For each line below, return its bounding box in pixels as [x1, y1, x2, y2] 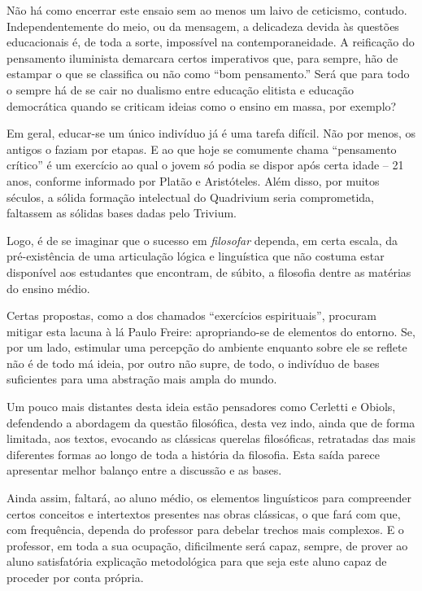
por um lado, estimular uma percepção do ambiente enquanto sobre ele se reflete [7, 339, 407, 356]
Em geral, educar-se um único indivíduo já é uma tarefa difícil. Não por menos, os [7, 125, 416, 142]
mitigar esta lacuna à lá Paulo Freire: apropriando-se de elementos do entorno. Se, [7, 322, 415, 339]
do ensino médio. [7, 279, 90, 296]
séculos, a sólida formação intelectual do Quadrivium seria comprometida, [7, 188, 374, 205]
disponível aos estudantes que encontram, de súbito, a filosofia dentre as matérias [7, 263, 411, 280]
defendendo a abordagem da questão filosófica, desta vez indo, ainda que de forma [7, 414, 415, 431]
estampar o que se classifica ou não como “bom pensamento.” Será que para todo [7, 65, 410, 82]
